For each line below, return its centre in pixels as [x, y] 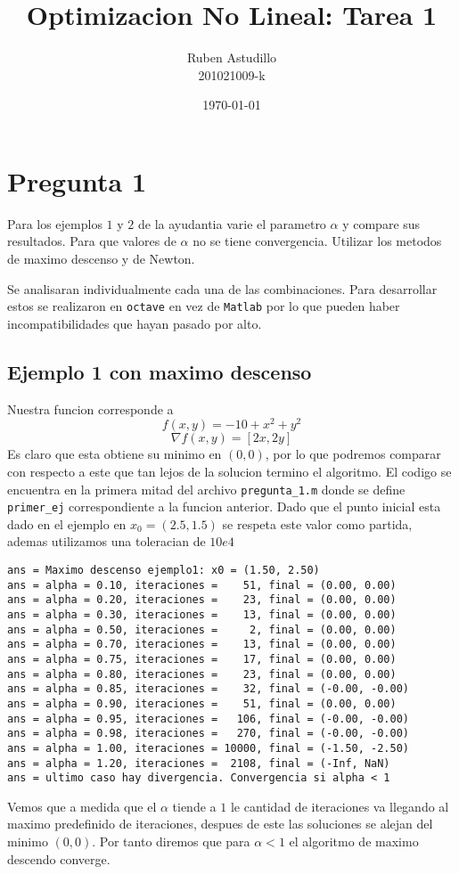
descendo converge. [59, 858]
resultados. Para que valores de [92, 241]
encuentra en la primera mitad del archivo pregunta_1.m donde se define [206, 489]
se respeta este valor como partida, [317, 523]
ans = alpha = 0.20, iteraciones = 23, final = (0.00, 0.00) [202, 600]
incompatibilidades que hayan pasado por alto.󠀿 [135, 323]
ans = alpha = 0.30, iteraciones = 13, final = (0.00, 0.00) [202, 615]
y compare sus [381, 223]
